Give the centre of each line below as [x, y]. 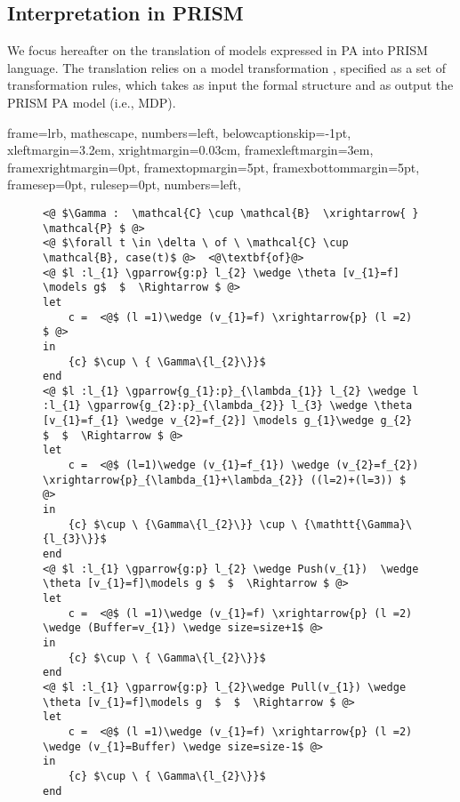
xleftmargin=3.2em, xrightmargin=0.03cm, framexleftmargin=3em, [190, 150]
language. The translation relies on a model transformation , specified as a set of [226, 67]
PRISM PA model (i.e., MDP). [92, 102]
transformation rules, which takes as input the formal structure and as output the [230, 85]
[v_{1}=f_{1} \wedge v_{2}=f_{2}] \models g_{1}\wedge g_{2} [228, 421]
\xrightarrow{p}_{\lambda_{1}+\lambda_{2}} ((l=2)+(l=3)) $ [225, 480]
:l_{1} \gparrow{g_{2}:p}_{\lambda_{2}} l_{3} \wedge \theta [228, 406]
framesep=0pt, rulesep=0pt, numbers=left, [124, 184]
